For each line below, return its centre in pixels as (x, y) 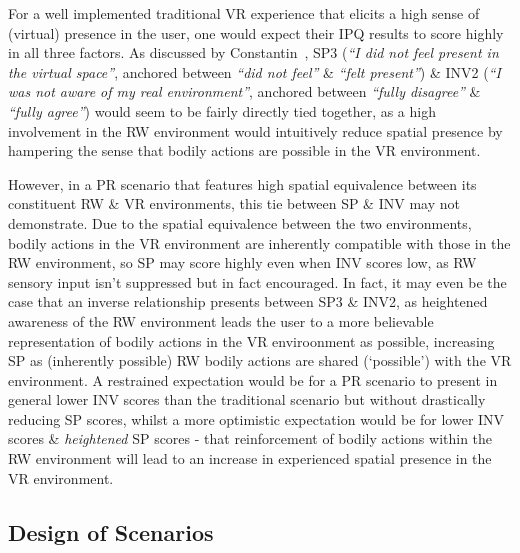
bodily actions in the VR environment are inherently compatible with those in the (259, 242)
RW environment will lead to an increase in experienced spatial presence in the (250, 458)
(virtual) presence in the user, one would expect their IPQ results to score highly (256, 32)
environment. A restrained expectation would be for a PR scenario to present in (253, 379)
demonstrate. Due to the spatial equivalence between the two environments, (240, 222)
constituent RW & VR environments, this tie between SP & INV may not (234, 203)
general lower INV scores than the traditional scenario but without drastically (247, 399)
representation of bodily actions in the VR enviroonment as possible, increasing (251, 340)
